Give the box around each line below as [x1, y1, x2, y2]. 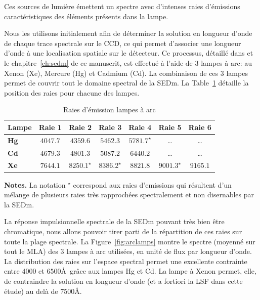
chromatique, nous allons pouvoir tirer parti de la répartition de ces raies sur [4, 226, 242, 236]
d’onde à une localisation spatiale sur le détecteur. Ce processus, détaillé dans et [4, 48, 253, 58]
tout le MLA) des [4, 246, 58, 256]
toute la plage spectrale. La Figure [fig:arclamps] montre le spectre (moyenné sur [4, 236, 255, 246]
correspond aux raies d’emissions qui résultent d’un [73, 179, 232, 190]
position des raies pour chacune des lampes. [4, 87, 140, 98]
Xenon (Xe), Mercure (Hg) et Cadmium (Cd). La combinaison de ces [4, 67, 219, 78]
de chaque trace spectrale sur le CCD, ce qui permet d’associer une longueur [4, 37, 241, 48]
